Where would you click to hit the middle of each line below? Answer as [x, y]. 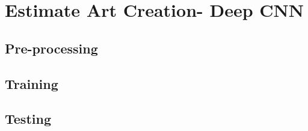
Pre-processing [51, 48]
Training [32, 83]
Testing [28, 119]
